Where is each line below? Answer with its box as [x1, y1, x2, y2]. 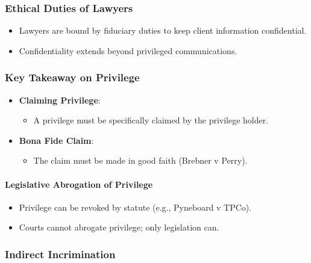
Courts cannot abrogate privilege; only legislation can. [19, 221, 219, 234]
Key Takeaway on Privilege [5, 70, 140, 85]
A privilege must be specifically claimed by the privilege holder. [33, 114, 269, 126]
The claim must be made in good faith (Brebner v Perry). [33, 154, 248, 167]
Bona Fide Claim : [19, 134, 94, 146]
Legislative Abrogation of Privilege [5, 178, 153, 190]
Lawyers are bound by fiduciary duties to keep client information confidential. [19, 24, 307, 37]
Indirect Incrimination [5, 246, 116, 261]
